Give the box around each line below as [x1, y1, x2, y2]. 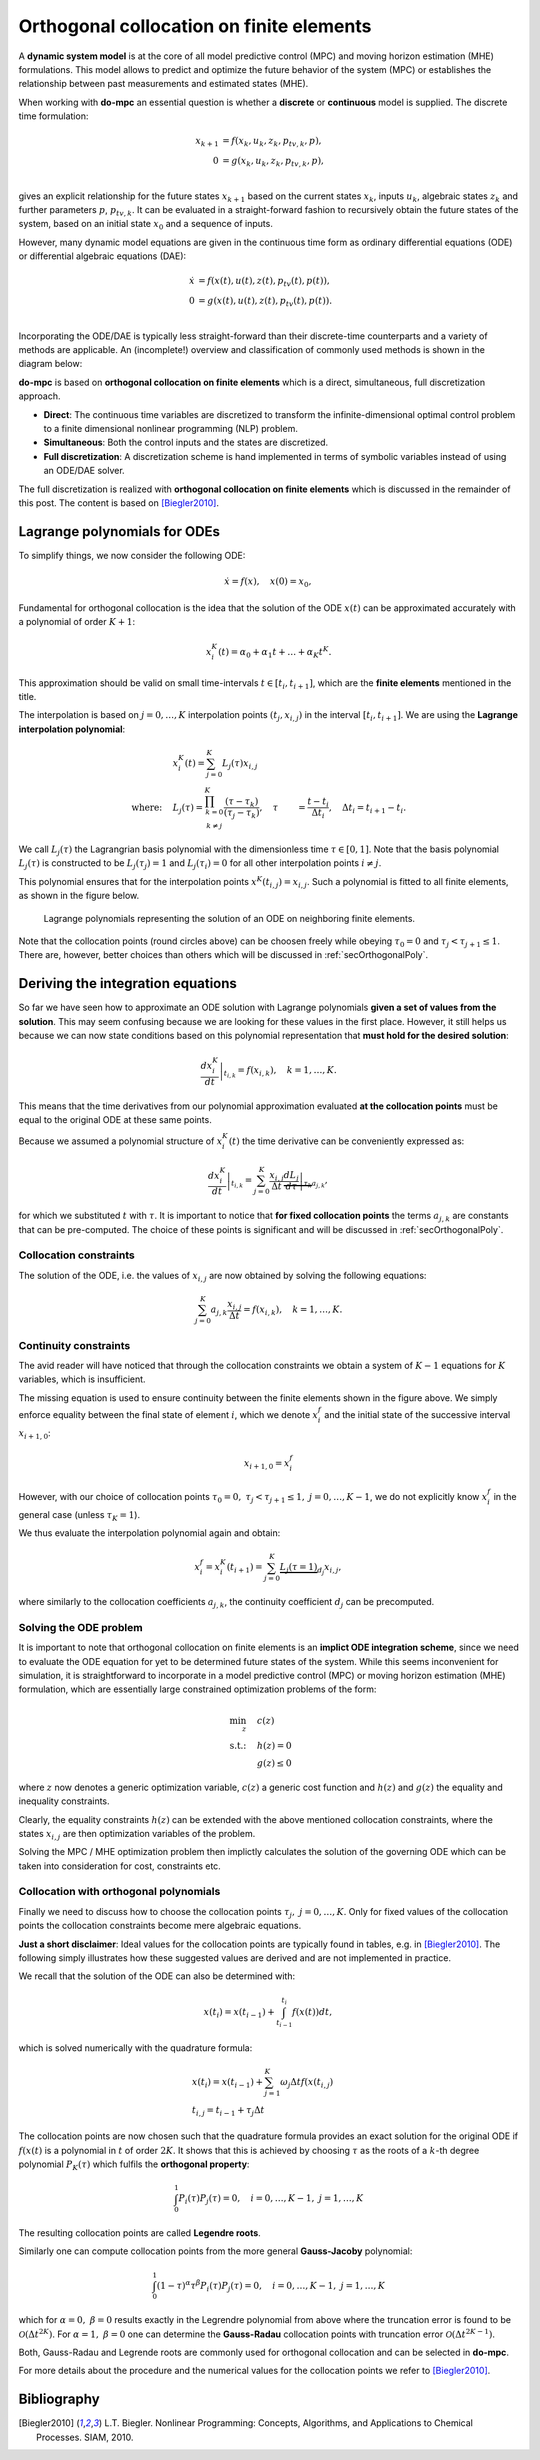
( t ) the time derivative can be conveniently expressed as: [228, 1135, 465, 1147]
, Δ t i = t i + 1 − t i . [328, 801, 407, 815]
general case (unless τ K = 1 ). [18, 1508, 140, 1523]
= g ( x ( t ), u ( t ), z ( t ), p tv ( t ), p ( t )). [198, 295, 333, 309]
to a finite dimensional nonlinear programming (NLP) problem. [43, 422, 299, 434]
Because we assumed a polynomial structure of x [18, 1135, 223, 1147]
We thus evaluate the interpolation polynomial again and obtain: [18, 1527, 281, 1539]
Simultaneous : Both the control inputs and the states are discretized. [43, 436, 329, 449]
